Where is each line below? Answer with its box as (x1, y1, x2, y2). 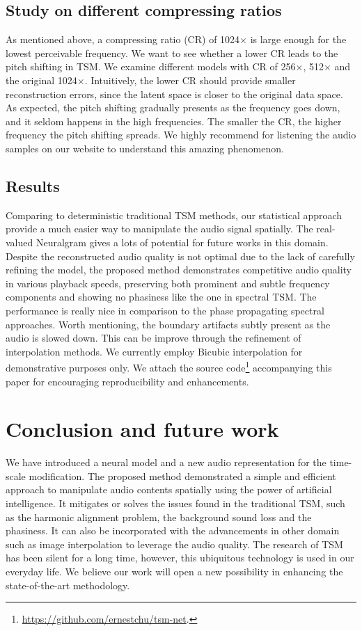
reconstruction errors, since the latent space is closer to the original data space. (6, 86, 343, 101)
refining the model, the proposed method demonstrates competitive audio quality (6, 262, 352, 277)
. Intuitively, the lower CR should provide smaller (84, 72, 296, 87)
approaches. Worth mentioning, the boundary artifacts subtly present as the (6, 317, 331, 331)
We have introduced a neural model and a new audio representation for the (6, 455, 326, 470)
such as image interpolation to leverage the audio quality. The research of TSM (6, 536, 343, 551)
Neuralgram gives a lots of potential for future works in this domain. (36, 234, 329, 249)
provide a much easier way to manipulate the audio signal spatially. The (6, 221, 313, 236)
